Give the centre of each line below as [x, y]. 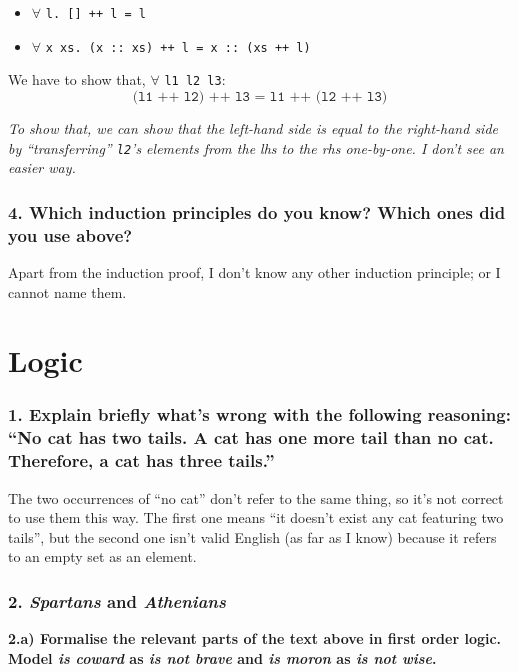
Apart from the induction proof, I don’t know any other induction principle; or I [254, 271]
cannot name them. [67, 291]
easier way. [42, 167]
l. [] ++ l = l [96, 14]
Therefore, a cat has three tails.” [141, 460]
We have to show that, [77, 79]
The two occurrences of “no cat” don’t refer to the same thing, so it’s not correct [256, 497]
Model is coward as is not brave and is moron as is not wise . [222, 657]
